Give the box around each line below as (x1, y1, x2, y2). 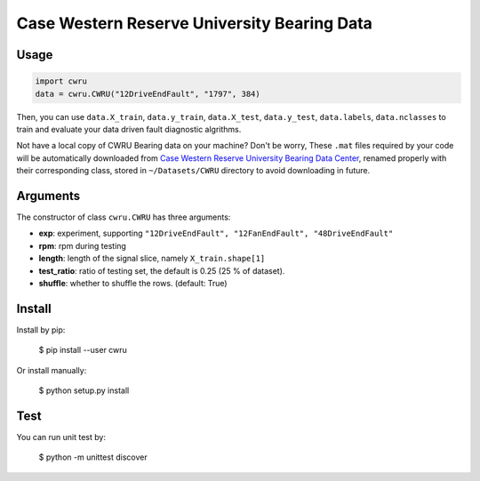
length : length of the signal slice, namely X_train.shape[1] (38, 253, 266, 264)
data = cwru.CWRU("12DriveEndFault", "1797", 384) (35, 89, 261, 99)
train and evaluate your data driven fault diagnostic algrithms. (16, 124, 242, 134)
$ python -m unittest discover (38, 452, 148, 462)
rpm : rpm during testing (38, 240, 126, 251)
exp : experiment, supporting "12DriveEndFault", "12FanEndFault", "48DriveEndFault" (38, 228, 394, 239)
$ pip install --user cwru (38, 345, 128, 356)
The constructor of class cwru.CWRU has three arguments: (16, 212, 231, 222)
